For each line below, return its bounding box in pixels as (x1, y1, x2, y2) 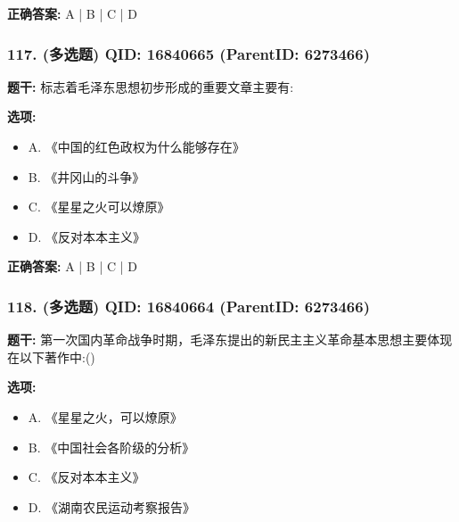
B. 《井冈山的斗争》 (28, 167, 145, 186)
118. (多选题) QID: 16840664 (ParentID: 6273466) (7, 294, 370, 317)
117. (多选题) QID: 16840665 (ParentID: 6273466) (7, 42, 370, 64)
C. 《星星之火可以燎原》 (28, 197, 170, 216)
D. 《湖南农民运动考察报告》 (28, 497, 196, 516)
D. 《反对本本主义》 (28, 227, 146, 245)
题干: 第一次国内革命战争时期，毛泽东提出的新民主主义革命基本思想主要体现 (7, 330, 453, 349)
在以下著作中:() (7, 347, 95, 366)
